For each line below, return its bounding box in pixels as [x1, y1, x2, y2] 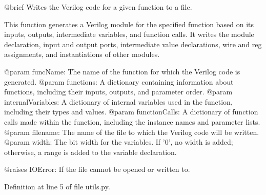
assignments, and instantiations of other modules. [4, 49, 160, 60]
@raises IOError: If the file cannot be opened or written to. [4, 164, 190, 174]
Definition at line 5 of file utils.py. [4, 181, 110, 191]
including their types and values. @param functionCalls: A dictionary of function [4, 106, 258, 117]
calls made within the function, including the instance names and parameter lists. [4, 116, 260, 127]
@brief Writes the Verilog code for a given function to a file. [4, 2, 192, 12]
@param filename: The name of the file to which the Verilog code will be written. [4, 126, 259, 137]
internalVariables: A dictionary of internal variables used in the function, [4, 96, 233, 107]
